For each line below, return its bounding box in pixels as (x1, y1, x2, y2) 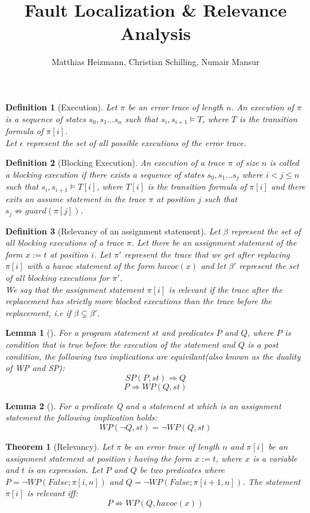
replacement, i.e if (5, 306, 72, 319)
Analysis (120, 21, 191, 45)
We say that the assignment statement (5, 283, 144, 295)
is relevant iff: (27, 487, 78, 499)
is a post (247, 338, 278, 351)
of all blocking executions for (5, 271, 110, 284)
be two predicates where (139, 463, 225, 476)
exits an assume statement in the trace (5, 192, 146, 205)
